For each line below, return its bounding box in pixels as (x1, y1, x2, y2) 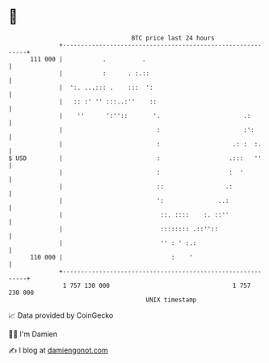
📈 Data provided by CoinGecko (8, 310, 114, 320)
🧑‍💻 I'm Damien (8, 329, 58, 339)
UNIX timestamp (145, 295, 197, 304)
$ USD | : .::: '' (8, 154, 263, 163)
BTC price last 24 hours (131, 34, 216, 42)
